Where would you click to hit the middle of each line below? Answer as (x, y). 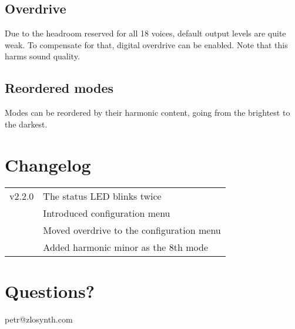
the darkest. (26, 124)
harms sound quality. (42, 56)
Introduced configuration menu (107, 213)
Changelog (48, 164)
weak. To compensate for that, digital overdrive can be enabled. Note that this (146, 44)
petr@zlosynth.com (39, 319)
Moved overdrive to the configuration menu (132, 230)
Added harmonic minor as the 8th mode (125, 247)
